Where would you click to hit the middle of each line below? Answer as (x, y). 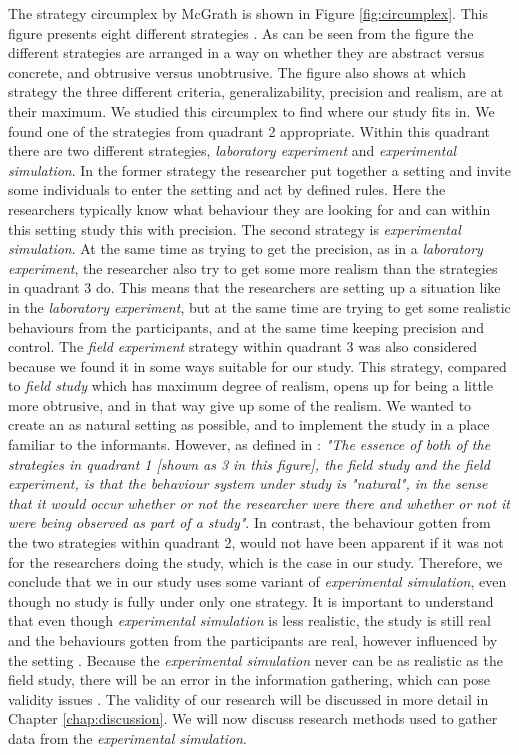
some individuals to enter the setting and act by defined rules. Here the (227, 189)
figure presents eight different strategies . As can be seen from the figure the (241, 32)
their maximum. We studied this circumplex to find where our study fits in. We (251, 110)
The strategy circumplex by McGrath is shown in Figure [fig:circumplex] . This (248, 13)
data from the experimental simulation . (127, 737)
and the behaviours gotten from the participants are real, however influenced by (253, 640)
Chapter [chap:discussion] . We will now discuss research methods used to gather (253, 718)
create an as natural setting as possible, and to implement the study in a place (249, 424)
